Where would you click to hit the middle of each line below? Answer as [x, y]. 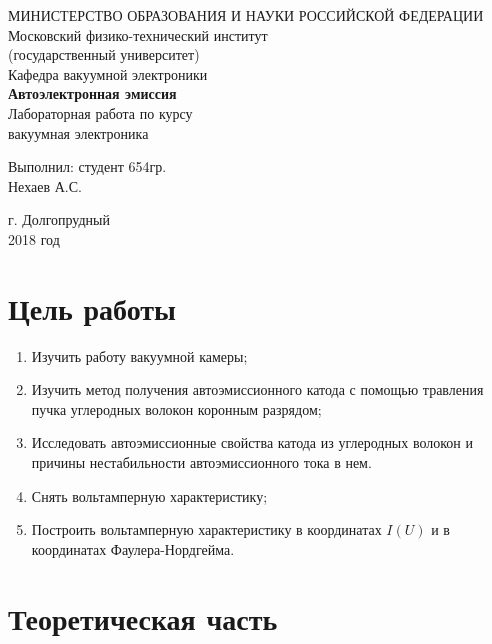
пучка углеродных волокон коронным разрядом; [176, 408]
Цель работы [92, 307]
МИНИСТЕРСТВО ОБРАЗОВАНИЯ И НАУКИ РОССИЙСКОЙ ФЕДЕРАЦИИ [246, 15]
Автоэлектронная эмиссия [92, 93]
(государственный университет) [104, 54]
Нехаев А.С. [45, 185]
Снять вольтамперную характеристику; [149, 495]
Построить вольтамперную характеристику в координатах [206, 529]
